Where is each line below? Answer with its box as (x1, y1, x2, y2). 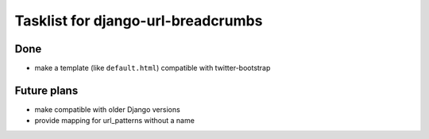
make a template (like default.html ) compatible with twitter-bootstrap (34, 64, 271, 73)
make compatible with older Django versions (34, 104, 180, 114)
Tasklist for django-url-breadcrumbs (14, 12, 263, 29)
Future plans (14, 83, 79, 97)
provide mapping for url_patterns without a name (34, 116, 195, 125)
